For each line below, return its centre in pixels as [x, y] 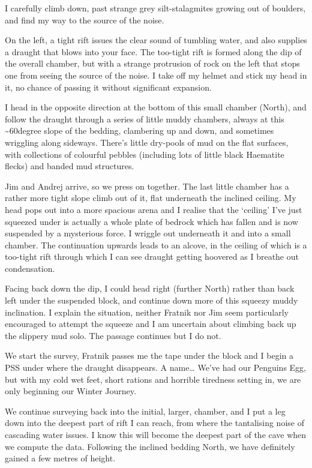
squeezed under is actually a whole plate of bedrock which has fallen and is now [151, 221]
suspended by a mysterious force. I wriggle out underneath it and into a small [148, 233]
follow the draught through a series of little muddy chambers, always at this [145, 118]
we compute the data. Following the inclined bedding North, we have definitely [150, 446]
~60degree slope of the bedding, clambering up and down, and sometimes [139, 130]
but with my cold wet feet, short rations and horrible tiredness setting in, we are [153, 379]
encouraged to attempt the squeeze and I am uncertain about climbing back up [151, 324]
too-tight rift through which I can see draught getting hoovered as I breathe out [152, 256]
